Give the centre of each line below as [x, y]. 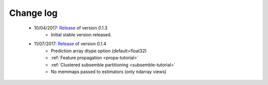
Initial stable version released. [81, 34]
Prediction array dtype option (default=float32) [99, 51]
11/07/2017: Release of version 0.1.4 [70, 44]
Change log [33, 13]
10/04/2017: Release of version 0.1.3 [71, 28]
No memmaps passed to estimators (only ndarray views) [109, 72]
